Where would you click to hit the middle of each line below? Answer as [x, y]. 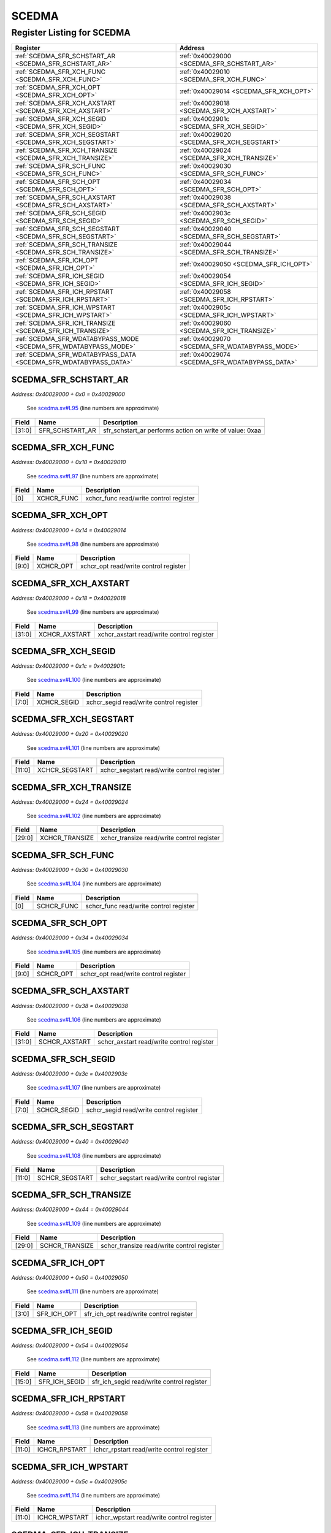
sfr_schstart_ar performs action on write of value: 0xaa [182, 430]
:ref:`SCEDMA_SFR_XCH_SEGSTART [67, 135]
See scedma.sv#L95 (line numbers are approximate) [93, 408]
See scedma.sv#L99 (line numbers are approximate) [93, 612]
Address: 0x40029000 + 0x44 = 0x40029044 [70, 1210]
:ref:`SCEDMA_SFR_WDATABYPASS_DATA [76, 354]
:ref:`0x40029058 [205, 292]
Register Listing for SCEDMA [71, 32]
